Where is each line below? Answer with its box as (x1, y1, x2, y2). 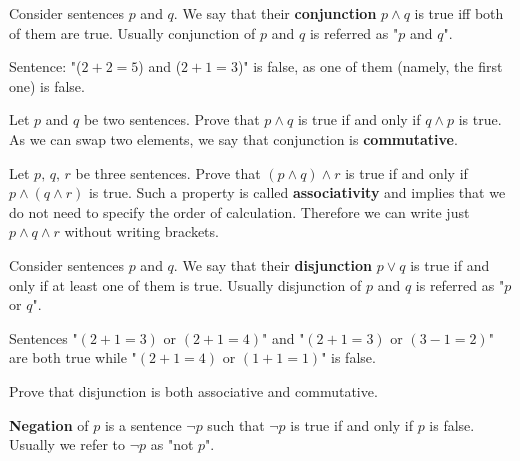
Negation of (9, 414, 89, 435)
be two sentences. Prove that (83, 109, 260, 130)
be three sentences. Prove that (75, 162, 261, 183)
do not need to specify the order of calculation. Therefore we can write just (9, 201, 470, 222)
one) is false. (9, 75, 85, 96)
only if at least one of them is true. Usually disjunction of (9, 274, 362, 295)
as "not (150, 434, 194, 455)
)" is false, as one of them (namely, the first (237, 56, 503, 77)
